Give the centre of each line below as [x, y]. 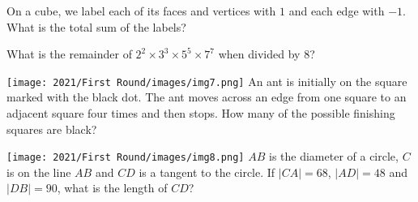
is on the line [39, 172]
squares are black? [52, 129]
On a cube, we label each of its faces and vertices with [141, 11]
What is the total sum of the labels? [96, 26]
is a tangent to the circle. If [207, 172]
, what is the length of [112, 188]
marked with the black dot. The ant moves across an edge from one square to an [207, 97]
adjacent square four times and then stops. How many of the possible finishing [201, 113]
